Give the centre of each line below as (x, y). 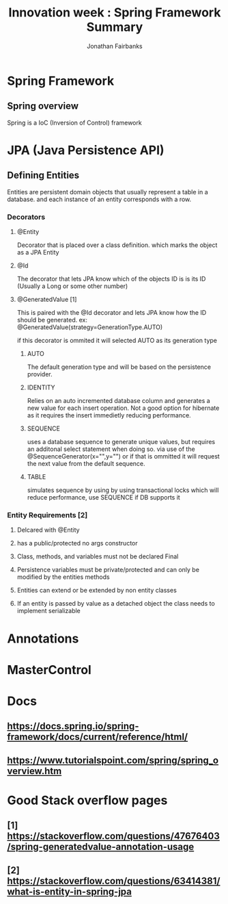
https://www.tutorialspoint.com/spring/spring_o (113, 760)
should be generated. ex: (52, 320)
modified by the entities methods (63, 577)
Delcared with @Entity (48, 530)
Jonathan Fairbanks (115, 46)
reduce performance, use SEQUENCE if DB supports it (104, 498)
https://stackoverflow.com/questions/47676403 (114, 836)
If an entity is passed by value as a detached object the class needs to (116, 604)
